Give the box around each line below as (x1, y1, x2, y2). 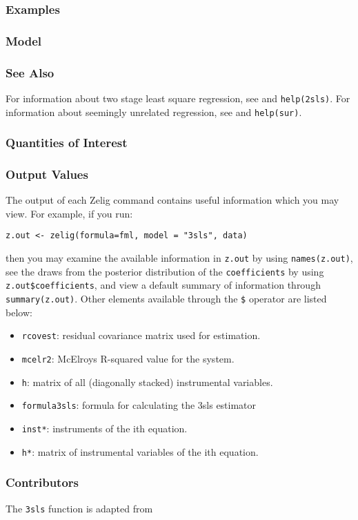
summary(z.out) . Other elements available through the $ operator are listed (6, 291, 327, 306)
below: (6, 305, 32, 319)
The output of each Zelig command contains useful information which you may (6, 193, 339, 207)
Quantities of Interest (6, 134, 128, 151)
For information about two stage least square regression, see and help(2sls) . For (6, 90, 350, 105)
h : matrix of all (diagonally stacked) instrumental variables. (21, 374, 273, 389)
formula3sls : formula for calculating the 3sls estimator (21, 398, 257, 412)
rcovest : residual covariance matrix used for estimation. (21, 328, 261, 343)
